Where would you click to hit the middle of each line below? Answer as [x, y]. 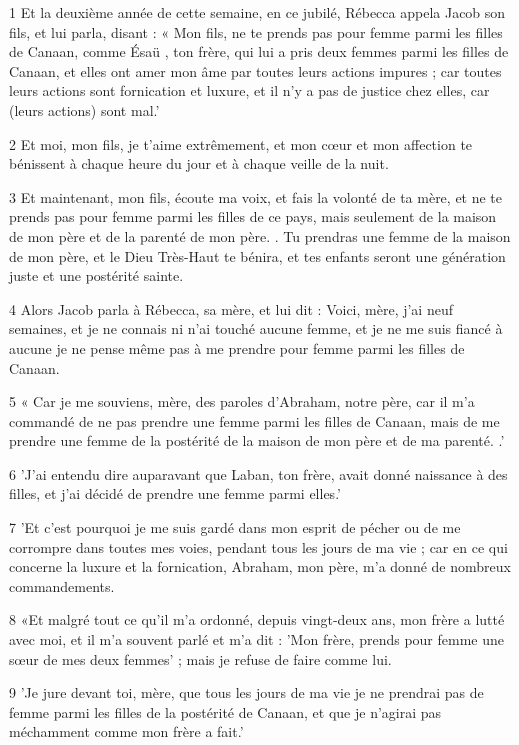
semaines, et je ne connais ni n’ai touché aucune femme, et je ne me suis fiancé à [256, 328]
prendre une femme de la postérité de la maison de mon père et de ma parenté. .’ [257, 440]
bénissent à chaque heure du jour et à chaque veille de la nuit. [199, 163]
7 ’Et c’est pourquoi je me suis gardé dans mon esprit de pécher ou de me [235, 527]
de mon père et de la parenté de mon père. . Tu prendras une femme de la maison [260, 235]
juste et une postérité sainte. [96, 275]
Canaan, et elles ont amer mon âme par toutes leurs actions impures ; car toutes [255, 70]
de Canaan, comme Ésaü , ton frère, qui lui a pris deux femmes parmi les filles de [259, 51]
